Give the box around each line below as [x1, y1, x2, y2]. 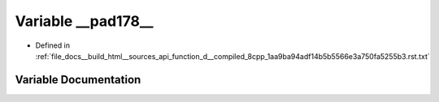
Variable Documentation [15, 73, 141, 87]
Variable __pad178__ [15, 12, 154, 30]
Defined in [35, 40, 71, 50]
